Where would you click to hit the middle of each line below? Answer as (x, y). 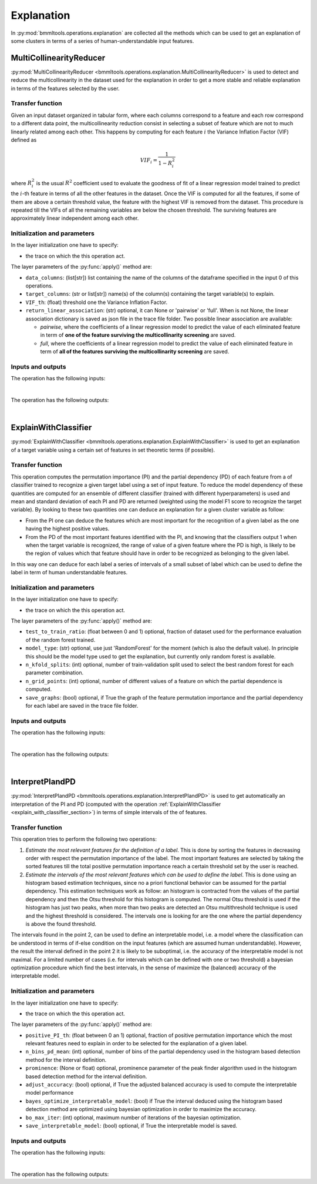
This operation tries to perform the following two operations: (84, 839)
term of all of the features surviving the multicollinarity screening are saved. (135, 352)
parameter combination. (55, 673)
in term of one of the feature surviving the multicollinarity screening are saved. (138, 335)
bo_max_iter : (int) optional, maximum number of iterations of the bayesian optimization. (134, 1118)
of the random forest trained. (60, 640)
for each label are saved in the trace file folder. (82, 705)
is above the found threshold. (61, 924)
